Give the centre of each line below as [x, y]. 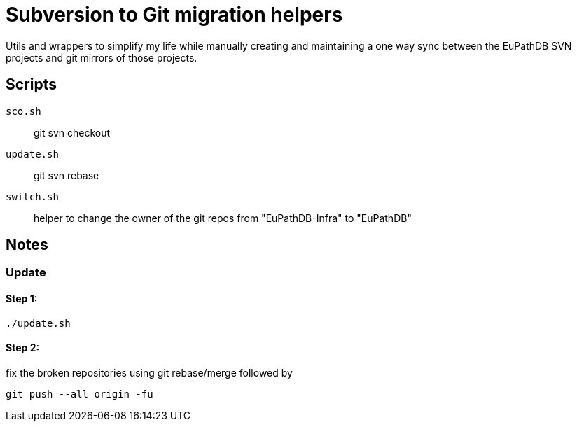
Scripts [31, 85]
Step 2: [23, 348]
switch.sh [32, 196]
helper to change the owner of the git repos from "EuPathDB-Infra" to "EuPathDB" [223, 218]
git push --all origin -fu [79, 394]
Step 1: [22, 299]
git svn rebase [67, 175]
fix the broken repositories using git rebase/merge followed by [149, 372]
